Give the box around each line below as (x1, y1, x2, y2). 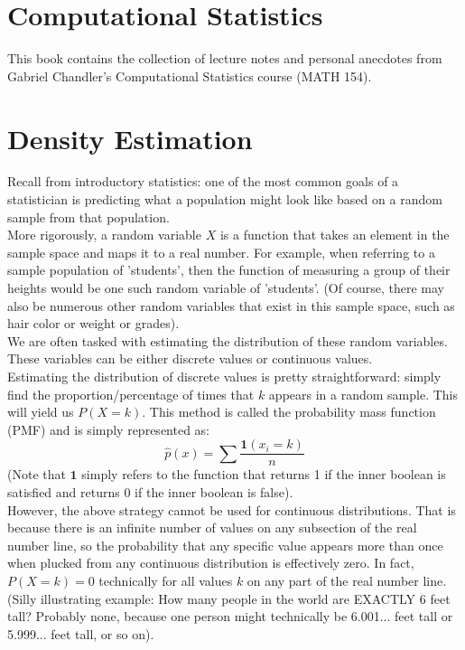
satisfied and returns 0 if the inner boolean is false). (7, 483, 293, 501)
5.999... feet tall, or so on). (7, 624, 154, 643)
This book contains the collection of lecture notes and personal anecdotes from (7, 49, 442, 68)
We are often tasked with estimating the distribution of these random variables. (7, 331, 448, 350)
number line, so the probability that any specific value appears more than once (7, 535, 443, 554)
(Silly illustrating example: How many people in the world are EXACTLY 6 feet (7, 589, 451, 608)
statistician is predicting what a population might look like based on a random (7, 190, 442, 209)
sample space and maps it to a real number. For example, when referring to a (7, 242, 435, 261)
